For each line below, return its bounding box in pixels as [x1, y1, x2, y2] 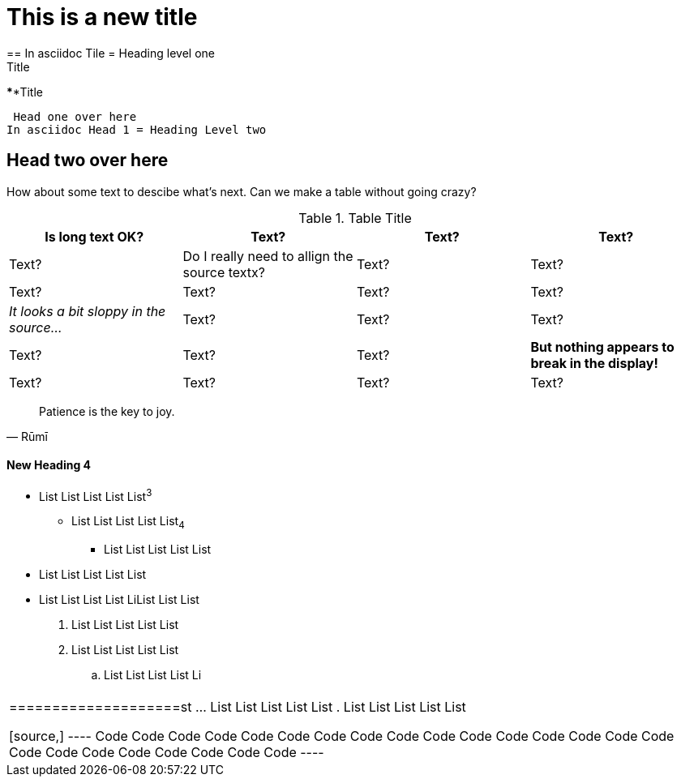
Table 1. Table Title [298, 209, 412, 226]
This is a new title [6, 3, 198, 31]
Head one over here [13, 109, 137, 123]
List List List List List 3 [39, 486, 152, 503]
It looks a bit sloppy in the [9, 302, 166, 319]
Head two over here [6, 150, 169, 171]
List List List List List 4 [71, 514, 185, 532]
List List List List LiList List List [39, 593, 199, 607]
